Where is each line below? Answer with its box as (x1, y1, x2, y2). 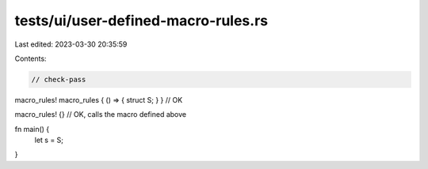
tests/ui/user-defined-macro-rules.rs (14, 12, 269, 29)
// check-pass (31, 75, 86, 84)
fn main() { (14, 124, 50, 133)
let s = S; (34, 135, 63, 145)
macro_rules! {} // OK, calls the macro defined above (14, 110, 186, 119)
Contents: (14, 54, 47, 63)
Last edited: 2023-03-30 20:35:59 (14, 39, 128, 49)
